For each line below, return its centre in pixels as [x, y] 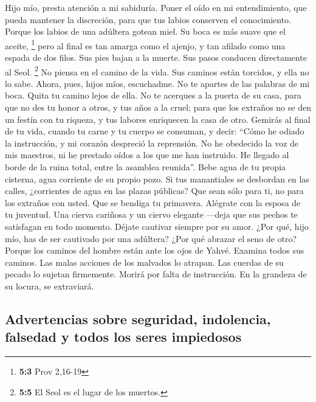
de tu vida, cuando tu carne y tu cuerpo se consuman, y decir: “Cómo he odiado [155, 131]
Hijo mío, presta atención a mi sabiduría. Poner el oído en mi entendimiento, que [156, 7]
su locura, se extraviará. [50, 286]
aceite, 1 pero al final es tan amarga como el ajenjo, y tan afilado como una [145, 44]
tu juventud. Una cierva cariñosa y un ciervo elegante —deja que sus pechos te [151, 214]
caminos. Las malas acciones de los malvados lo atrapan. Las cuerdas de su [144, 262]
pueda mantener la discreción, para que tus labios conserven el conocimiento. [148, 19]
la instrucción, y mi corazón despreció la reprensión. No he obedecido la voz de [152, 143]
